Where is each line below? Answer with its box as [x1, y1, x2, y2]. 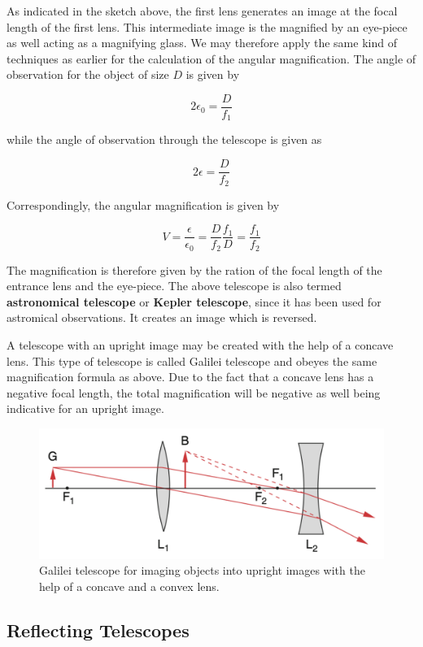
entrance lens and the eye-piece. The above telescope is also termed [7, 277, 342, 294]
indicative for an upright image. [7, 400, 164, 417]
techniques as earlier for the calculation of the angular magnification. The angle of [7, 50, 416, 67]
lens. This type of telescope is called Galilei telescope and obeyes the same [7, 352, 377, 369]
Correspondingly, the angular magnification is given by [7, 196, 280, 213]
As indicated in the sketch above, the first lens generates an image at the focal [7, 2, 398, 19]
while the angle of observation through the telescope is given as [7, 131, 322, 148]
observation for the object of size [7, 66, 169, 83]
